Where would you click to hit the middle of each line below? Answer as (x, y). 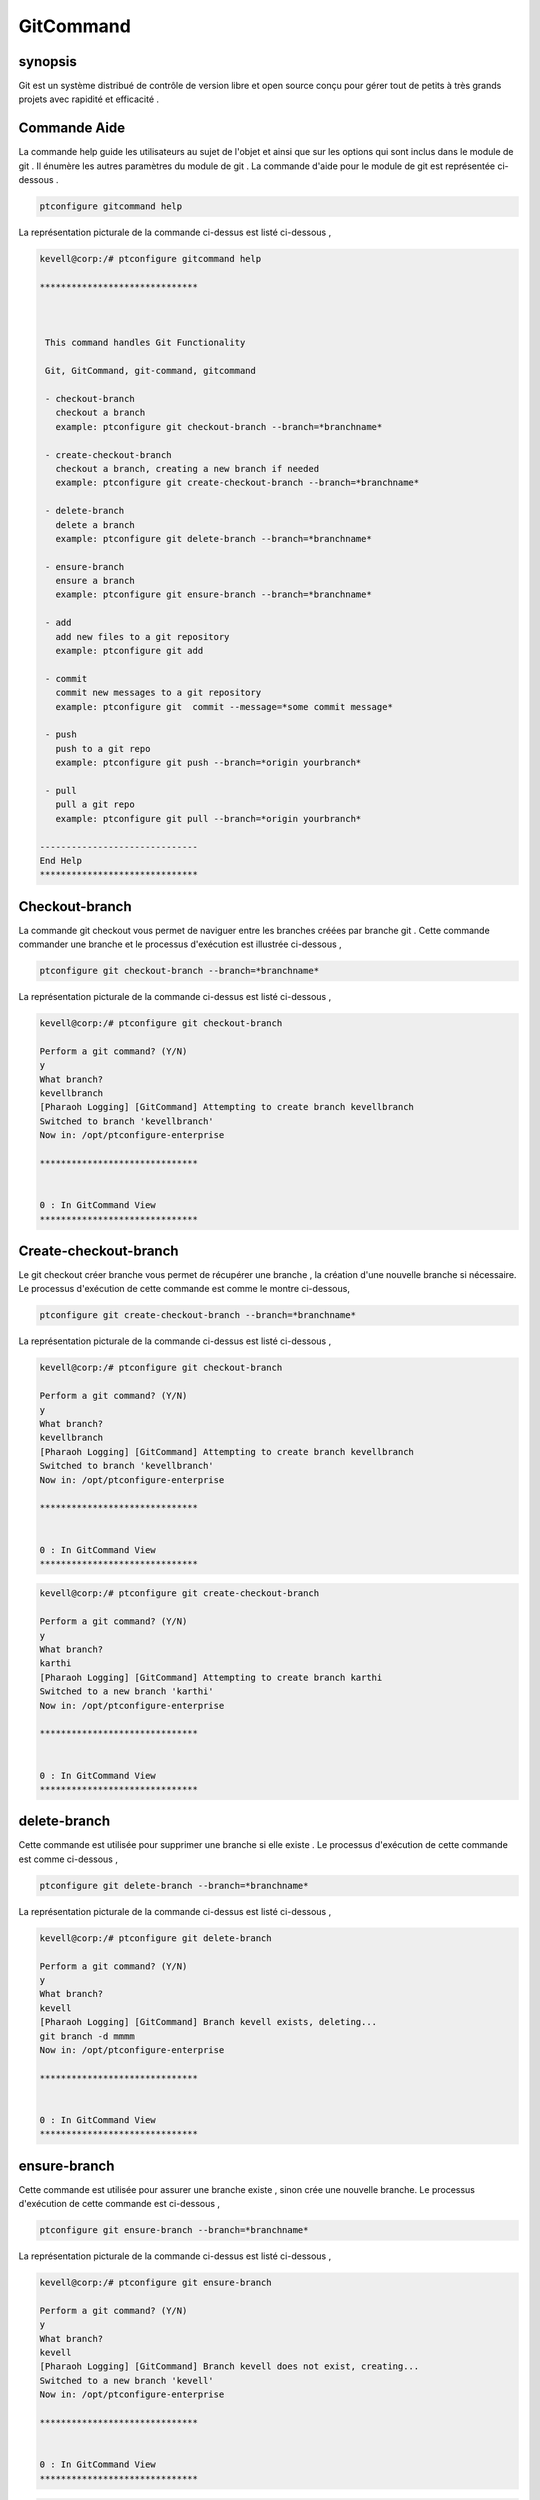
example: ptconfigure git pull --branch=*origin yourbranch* (208, 818)
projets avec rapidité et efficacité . (89, 99)
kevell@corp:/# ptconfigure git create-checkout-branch (179, 1593)
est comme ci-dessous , (68, 1859)
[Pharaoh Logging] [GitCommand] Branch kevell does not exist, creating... (229, 2366)
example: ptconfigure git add (129, 651)
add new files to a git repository (142, 636)
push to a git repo (103, 748)
